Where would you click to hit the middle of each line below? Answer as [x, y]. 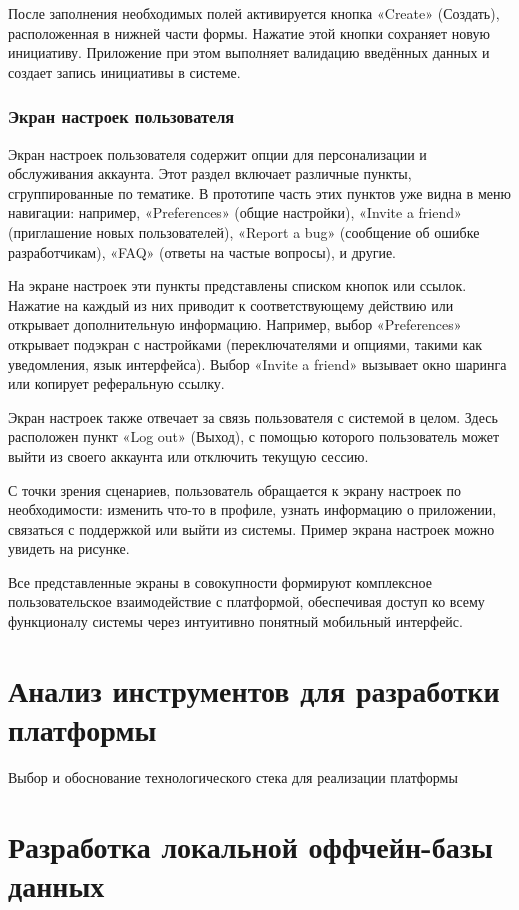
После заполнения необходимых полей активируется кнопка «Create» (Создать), [254, 13]
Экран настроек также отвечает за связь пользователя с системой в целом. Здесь [253, 416]
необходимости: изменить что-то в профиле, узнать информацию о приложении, [252, 509]
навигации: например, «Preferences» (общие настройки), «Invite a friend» [235, 212]
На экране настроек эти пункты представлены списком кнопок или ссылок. [237, 285]
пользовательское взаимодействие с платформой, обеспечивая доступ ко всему [246, 601]
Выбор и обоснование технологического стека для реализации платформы [233, 776]
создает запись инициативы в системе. [124, 71]
